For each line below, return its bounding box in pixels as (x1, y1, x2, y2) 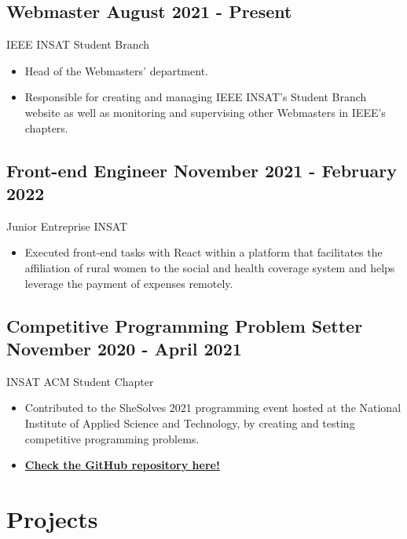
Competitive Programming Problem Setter (6, 313, 363, 337)
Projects (6, 502, 98, 534)
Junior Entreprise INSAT (6, 217, 128, 234)
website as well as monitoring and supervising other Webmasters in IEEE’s (24, 104, 386, 120)
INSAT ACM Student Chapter (6, 373, 154, 389)
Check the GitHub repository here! (24, 457, 220, 473)
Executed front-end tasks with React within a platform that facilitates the (24, 244, 383, 260)
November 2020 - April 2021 (6, 336, 242, 360)
